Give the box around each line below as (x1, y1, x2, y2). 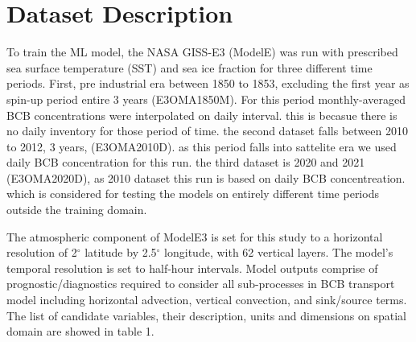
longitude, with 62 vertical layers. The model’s (164, 244, 393, 261)
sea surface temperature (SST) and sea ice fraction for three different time (6, 59, 373, 76)
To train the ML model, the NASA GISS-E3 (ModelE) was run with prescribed (6, 43, 398, 60)
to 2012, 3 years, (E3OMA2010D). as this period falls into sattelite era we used (6, 138, 397, 155)
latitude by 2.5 (84, 244, 157, 261)
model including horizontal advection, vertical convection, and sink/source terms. (6, 291, 407, 308)
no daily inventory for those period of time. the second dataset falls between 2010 (6, 122, 408, 139)
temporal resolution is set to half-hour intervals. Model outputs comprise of (6, 259, 378, 276)
